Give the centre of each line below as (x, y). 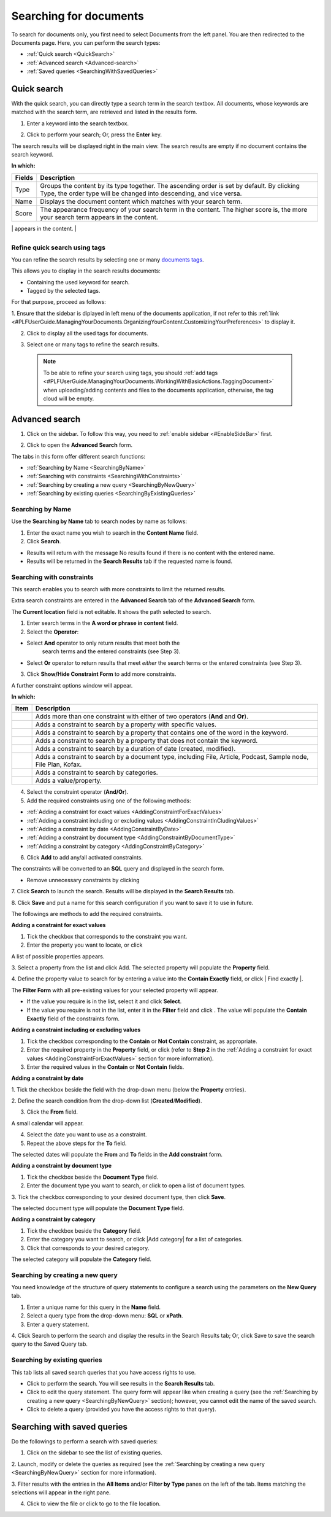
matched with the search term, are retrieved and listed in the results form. (104, 112)
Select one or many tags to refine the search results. (93, 344)
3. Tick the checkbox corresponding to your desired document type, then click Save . (119, 1197)
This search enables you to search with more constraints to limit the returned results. (119, 589)
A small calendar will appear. (48, 1123)
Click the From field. (52, 1112)
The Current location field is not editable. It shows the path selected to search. (111, 611)
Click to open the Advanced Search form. (80, 445)
